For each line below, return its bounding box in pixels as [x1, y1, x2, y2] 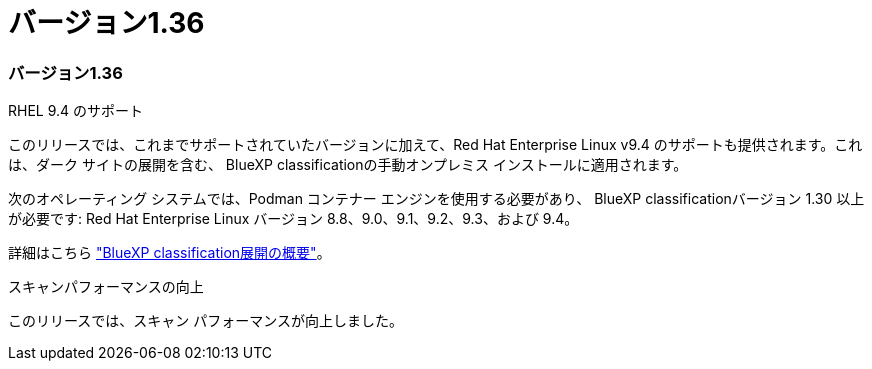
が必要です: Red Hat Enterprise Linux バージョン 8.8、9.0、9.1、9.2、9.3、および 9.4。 [8, 210, 579, 228]
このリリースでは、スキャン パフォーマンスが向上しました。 [8, 312, 403, 330]
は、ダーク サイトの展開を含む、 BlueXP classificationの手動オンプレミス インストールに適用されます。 [8, 156, 688, 174]
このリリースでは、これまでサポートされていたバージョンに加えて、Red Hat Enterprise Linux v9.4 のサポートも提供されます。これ [8, 136, 863, 154]
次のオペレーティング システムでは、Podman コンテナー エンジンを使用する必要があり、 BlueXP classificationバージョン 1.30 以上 [8, 190, 865, 208]
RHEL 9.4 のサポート [8, 102, 144, 120]
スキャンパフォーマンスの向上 [8, 278, 204, 296]
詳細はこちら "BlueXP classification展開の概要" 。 [8, 244, 331, 262]
